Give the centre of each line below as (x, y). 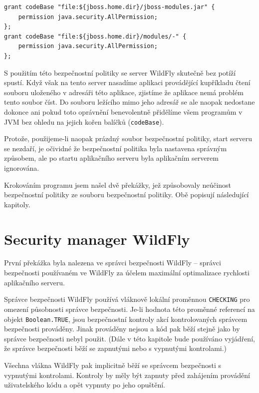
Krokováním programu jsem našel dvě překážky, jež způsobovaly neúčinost (118, 184)
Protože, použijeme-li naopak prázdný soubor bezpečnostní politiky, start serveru (128, 138)
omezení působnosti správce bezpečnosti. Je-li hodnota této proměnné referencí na (129, 309)
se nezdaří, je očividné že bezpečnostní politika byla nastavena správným (116, 148)
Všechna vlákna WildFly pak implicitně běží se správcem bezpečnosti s (113, 365)
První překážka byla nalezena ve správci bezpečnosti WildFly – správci (113, 263)
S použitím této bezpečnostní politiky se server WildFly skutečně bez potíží (120, 72)
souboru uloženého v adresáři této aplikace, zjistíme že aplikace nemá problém (124, 92)
